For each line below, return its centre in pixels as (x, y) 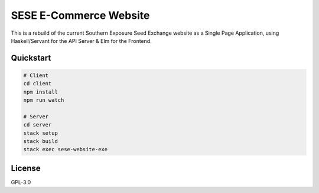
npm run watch (44, 100)
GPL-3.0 (21, 182)
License (26, 168)
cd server (38, 125)
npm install (41, 92)
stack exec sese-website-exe (66, 149)
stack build (41, 142)
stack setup (41, 133)
